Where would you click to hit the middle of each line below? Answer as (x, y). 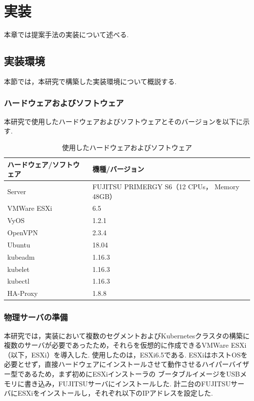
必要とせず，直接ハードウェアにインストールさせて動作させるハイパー (116, 364)
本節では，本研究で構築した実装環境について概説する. (90, 81)
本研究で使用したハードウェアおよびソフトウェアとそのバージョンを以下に (124, 121)
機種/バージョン (118, 169)
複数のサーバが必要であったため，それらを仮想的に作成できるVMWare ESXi (125, 345)
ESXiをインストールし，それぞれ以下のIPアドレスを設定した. (115, 393)
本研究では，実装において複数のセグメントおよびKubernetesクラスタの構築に (127, 335)
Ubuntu (19, 244)
